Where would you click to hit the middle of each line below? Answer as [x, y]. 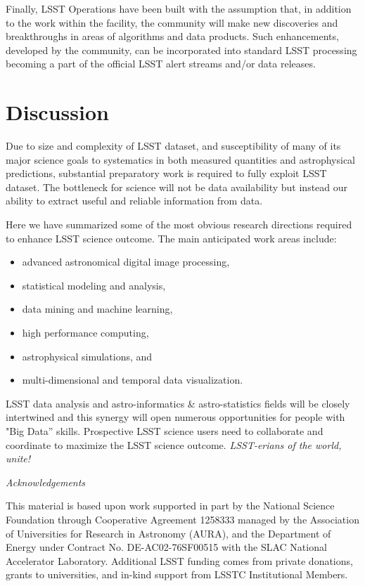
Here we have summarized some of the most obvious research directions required [179, 224]
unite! [18, 458]
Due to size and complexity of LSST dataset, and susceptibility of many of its [173, 146]
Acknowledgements [46, 482]
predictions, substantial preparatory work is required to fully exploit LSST [166, 173]
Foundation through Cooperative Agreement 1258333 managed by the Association [182, 519]
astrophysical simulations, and [87, 356]
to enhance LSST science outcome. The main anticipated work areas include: [171, 238]
